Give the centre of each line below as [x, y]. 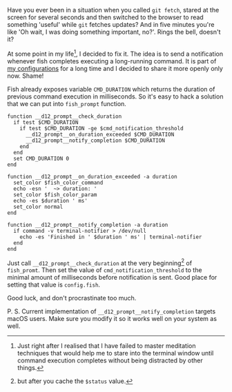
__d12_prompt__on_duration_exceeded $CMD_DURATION [100, 134]
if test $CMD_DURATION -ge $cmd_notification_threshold [102, 128]
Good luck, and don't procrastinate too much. [72, 298]
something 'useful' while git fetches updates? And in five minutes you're [111, 24]
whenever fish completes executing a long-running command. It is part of [112, 61]
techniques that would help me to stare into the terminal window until [115, 353]
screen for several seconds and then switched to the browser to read [105, 17]
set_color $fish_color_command [58, 183]
